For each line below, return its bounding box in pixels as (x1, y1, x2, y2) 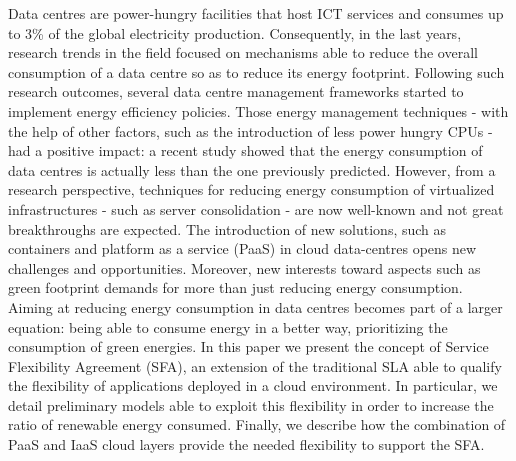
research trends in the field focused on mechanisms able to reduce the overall (8, 42, 478, 63)
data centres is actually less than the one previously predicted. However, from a (8, 159, 496, 180)
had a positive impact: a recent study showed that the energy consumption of (8, 140, 483, 161)
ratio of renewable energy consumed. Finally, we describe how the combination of (8, 414, 506, 435)
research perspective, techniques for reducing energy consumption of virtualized (8, 179, 495, 200)
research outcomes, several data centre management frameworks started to (8, 81, 464, 102)
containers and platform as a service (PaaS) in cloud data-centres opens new (8, 238, 477, 259)
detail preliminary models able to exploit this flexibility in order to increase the (8, 394, 494, 415)
